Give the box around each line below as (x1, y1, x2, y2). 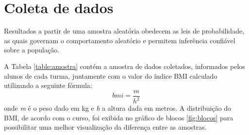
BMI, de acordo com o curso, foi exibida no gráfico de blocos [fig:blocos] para (4, 112, 233, 122)
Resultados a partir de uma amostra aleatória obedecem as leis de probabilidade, (4, 26, 245, 36)
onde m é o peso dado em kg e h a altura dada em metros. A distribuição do (4, 103, 232, 113)
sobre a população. (4, 45, 60, 55)
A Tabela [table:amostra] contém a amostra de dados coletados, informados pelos (4, 61, 245, 71)
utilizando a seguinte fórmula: (4, 80, 92, 90)
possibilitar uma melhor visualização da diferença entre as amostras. (4, 122, 207, 132)
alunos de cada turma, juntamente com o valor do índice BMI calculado (4, 70, 217, 81)
